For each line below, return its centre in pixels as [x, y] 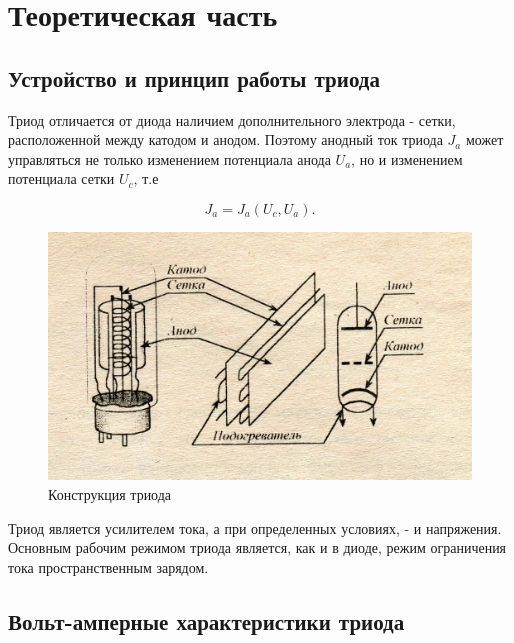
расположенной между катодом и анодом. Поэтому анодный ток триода [225, 139]
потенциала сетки [61, 178]
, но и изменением [407, 158]
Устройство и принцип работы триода [194, 77]
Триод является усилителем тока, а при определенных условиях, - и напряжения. [255, 527]
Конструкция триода [110, 493]
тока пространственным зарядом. [108, 566]
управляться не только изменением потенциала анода [169, 158]
